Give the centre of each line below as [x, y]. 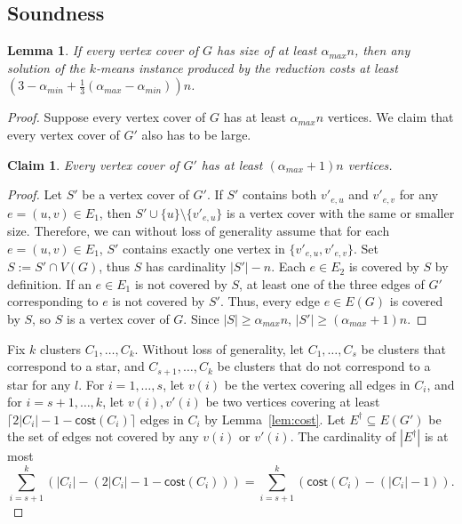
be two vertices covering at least [293, 402]
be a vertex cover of [135, 194]
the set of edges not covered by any [103, 436]
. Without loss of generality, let [219, 348]
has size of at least [267, 50]
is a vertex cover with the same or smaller [340, 212]
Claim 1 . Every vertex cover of [93, 164]
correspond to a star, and [76, 366]
